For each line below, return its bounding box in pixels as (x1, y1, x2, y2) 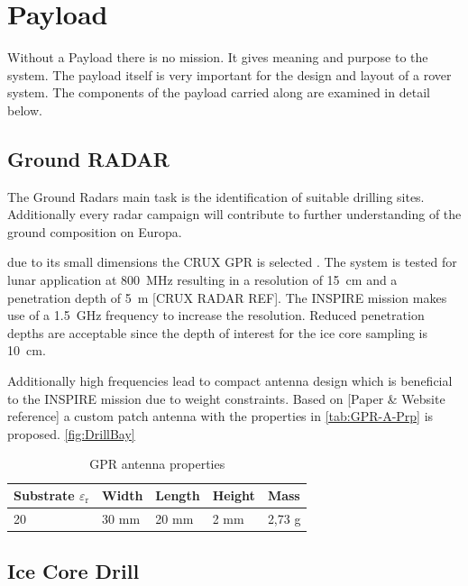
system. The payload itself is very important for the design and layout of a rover (7, 65, 452, 84)
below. (7, 100, 42, 119)
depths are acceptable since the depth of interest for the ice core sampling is (7, 323, 427, 342)
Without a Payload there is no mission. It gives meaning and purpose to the (7, 48, 428, 67)
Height (212, 486, 255, 505)
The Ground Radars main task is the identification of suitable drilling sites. (7, 187, 425, 206)
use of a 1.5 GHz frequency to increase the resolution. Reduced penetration (7, 306, 425, 325)
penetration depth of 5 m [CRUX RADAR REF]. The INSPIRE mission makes (7, 288, 447, 307)
